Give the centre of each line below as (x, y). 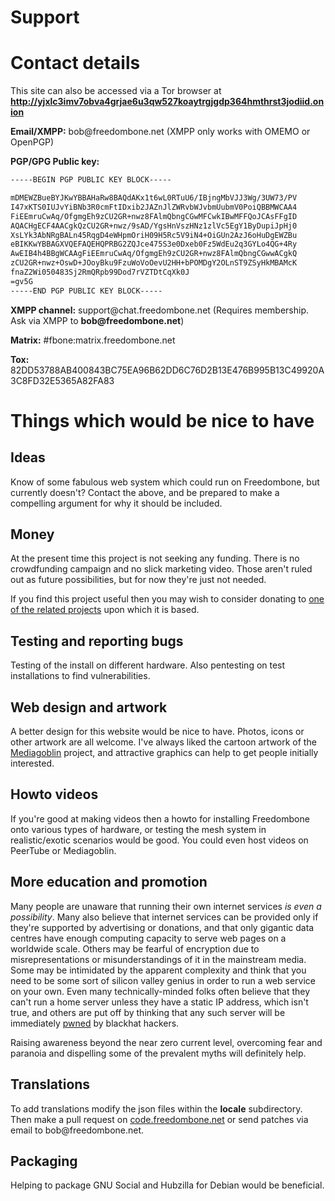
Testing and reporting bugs (97, 641)
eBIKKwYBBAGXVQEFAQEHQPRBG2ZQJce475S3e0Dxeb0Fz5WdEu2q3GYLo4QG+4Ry (154, 244)
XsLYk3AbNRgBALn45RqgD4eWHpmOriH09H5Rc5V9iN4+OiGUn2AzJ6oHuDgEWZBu (154, 235)
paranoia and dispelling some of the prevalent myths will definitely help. (158, 1053)
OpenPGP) (32, 142)
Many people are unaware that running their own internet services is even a (166, 906)
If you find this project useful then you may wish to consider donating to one (167, 599)
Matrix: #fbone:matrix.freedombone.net (93, 340)
